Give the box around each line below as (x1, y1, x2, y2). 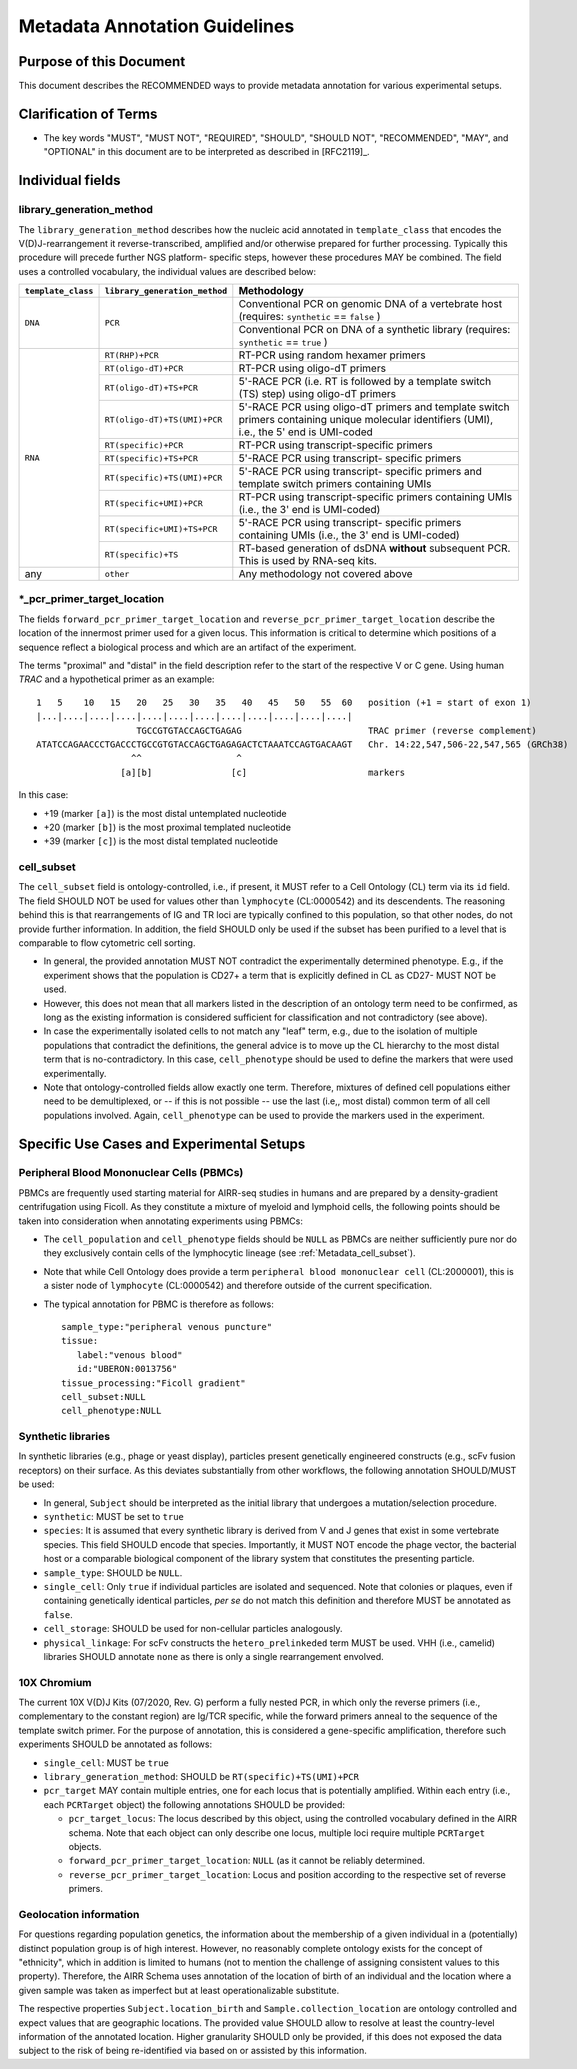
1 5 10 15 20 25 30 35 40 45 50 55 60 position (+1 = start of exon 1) (36, 696, 532, 708)
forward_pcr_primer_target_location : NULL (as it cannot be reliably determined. (68, 1855, 425, 1867)
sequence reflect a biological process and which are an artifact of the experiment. (18, 641, 357, 653)
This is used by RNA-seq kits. (238, 554, 377, 568)
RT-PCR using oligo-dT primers (238, 361, 387, 375)
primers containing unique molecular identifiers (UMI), (238, 413, 494, 427)
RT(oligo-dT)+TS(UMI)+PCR (104, 414, 223, 425)
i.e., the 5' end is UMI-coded (238, 425, 374, 439)
